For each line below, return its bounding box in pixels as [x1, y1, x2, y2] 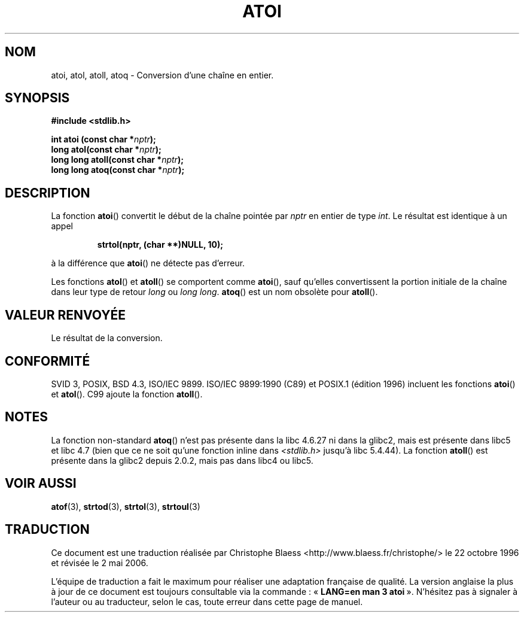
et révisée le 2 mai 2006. [51, 557, 148, 568]
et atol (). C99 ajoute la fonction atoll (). [51, 388, 203, 399]
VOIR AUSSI [5, 476, 77, 491]
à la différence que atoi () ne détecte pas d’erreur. [51, 258, 245, 269]
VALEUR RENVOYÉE [5, 307, 126, 323]
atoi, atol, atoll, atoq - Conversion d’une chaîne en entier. [51, 69, 274, 80]
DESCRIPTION [5, 185, 90, 200]
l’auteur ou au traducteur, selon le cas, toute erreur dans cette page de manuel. [51, 596, 363, 607]
